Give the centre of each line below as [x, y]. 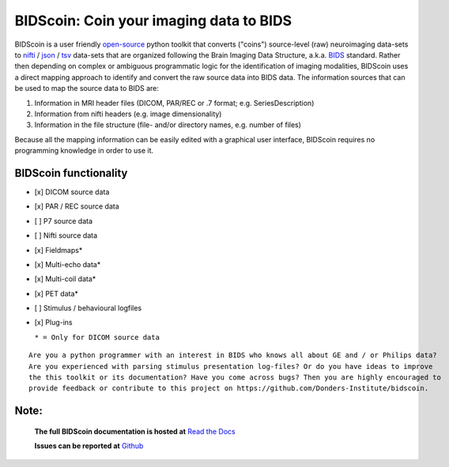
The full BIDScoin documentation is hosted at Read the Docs [135, 431]
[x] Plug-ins [53, 322]
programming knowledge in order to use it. [84, 151]
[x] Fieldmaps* [58, 250]
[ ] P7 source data [64, 220]
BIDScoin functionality [71, 173]
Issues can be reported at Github [89, 446]
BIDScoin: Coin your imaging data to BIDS [153, 21]
